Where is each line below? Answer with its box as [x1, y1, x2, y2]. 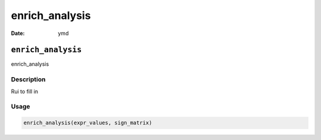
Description [11, 75, 46, 84]
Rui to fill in [11, 88, 39, 95]
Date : [11, 30, 25, 37]
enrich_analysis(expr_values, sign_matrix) [23, 119, 153, 126]
